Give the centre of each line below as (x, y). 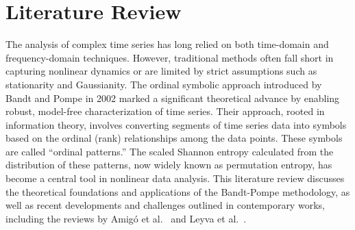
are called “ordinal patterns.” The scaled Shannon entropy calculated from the (170, 151)
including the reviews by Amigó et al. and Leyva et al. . (126, 218)
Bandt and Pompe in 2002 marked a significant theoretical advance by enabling (173, 98)
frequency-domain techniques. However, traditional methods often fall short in (170, 57)
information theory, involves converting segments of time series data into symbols (176, 124)
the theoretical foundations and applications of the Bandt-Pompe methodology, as (178, 191)
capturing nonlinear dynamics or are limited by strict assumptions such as (161, 71)
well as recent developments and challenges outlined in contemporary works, (165, 205)
